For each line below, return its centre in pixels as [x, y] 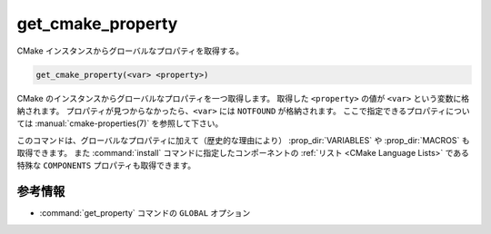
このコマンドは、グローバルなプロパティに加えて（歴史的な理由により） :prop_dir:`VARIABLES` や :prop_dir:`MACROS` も [243, 140]
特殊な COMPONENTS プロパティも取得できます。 [106, 166]
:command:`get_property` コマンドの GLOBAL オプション [145, 213]
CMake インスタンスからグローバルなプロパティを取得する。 [130, 51]
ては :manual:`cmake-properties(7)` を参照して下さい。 [120, 123]
